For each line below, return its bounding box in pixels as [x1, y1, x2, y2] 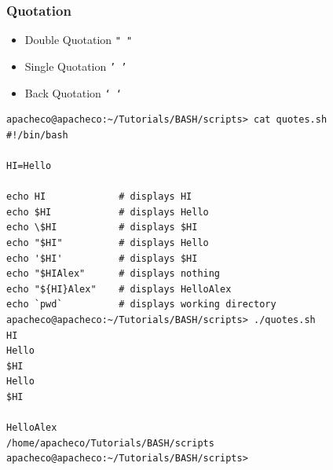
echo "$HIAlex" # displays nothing [6, 268, 221, 280]
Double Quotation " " [24, 31, 133, 48]
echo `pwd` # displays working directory [6, 299, 276, 310]
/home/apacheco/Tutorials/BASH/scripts [6, 437, 214, 449]
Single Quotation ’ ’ [24, 57, 127, 74]
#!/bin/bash [6, 129, 68, 141]
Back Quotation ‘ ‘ [24, 84, 122, 101]
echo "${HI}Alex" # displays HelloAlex [6, 283, 232, 295]
